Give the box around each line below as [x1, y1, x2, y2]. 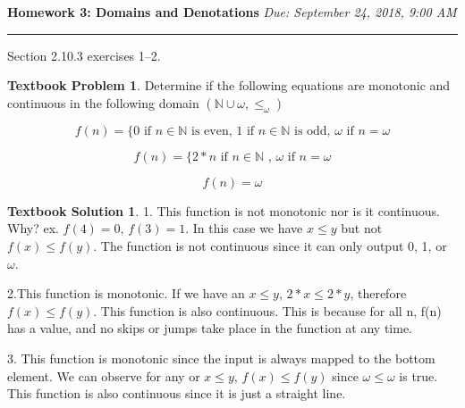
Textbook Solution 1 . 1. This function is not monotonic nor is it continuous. [7, 201, 440, 220]
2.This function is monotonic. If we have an [7, 284, 245, 303]
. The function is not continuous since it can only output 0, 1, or [93, 236, 447, 254]
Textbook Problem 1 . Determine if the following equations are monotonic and [7, 76, 451, 95]
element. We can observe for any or [7, 366, 200, 385]
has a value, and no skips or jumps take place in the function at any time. [7, 319, 413, 337]
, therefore [350, 284, 407, 303]
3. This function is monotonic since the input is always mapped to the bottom [7, 348, 435, 367]
